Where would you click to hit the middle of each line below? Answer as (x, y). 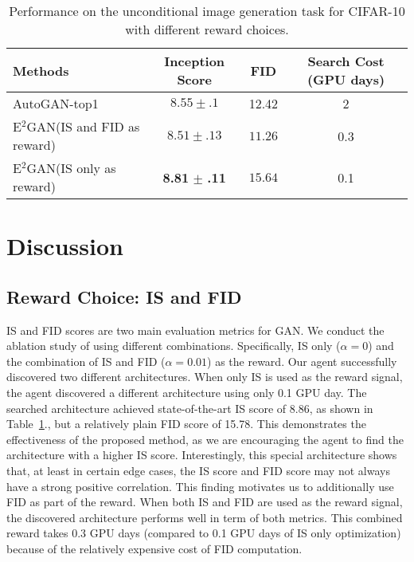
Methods (41, 70)
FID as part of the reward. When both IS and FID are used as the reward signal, (205, 502)
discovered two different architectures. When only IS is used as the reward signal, (205, 377)
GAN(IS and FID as (83, 126)
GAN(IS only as (71, 168)
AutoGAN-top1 (56, 103)
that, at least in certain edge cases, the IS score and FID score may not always (198, 470)
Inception (195, 61)
